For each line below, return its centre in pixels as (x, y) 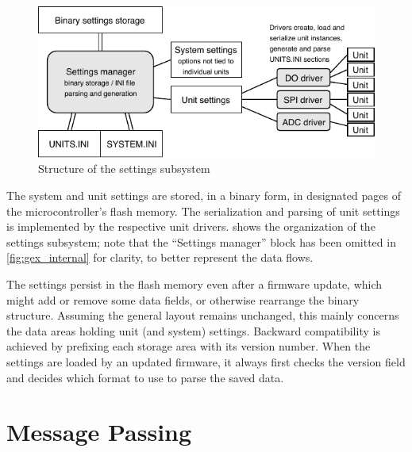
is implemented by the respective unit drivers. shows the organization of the (191, 226)
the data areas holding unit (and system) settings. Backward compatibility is (193, 330)
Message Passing (99, 432)
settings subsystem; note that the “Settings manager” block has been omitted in (201, 241)
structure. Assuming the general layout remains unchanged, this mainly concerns (203, 315)
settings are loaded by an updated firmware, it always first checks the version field (206, 361)
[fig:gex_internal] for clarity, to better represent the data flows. (160, 257)
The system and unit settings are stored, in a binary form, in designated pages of (204, 195)
